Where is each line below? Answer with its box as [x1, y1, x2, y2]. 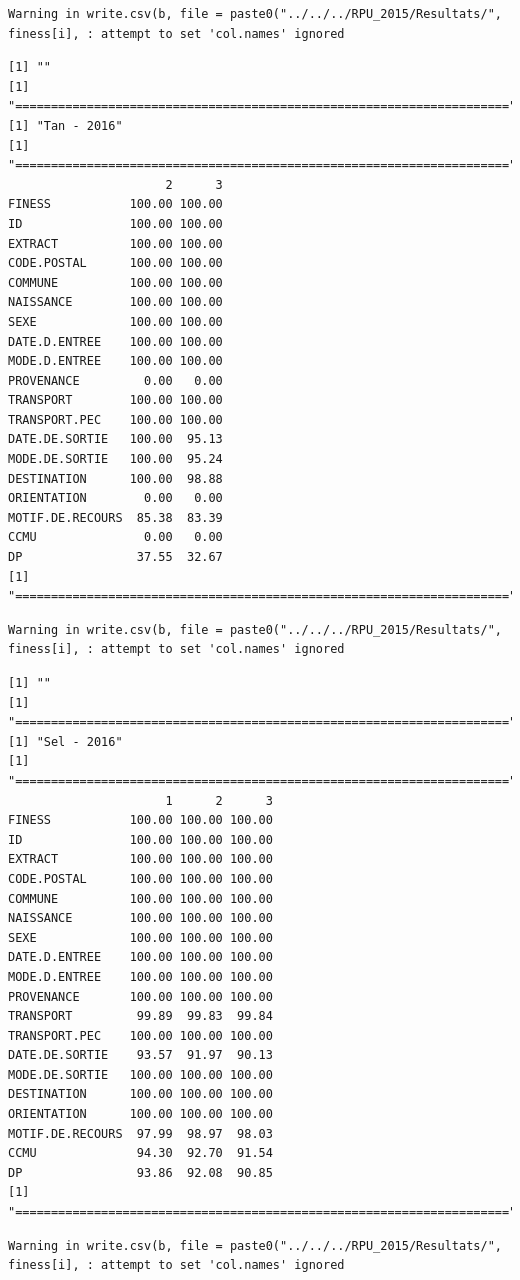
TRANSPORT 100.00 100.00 [8, 393, 223, 408]
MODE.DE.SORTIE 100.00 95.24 [8, 452, 223, 467]
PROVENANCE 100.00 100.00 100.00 [8, 989, 273, 1004]
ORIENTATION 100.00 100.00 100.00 [8, 1107, 273, 1122]
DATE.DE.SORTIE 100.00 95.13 [8, 432, 223, 447]
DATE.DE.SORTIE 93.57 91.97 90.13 [8, 1048, 273, 1063]
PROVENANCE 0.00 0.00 [8, 373, 223, 388]
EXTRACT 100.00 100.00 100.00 [8, 852, 273, 867]
